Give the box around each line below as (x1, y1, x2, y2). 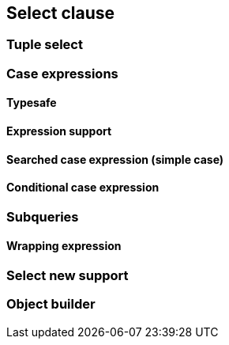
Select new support (6, 267, 129, 284)
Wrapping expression (6, 239, 122, 253)
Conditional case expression (6, 180, 160, 195)
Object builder (6, 296, 96, 313)
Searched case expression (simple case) (6, 152, 224, 166)
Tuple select (6, 36, 83, 53)
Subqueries (6, 208, 79, 225)
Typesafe (6, 96, 57, 110)
